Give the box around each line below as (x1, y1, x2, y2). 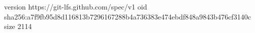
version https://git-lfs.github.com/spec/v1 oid (4, 1, 147, 11)
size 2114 (4, 21, 32, 31)
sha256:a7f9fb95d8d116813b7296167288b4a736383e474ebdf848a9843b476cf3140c (4, 11, 251, 21)
